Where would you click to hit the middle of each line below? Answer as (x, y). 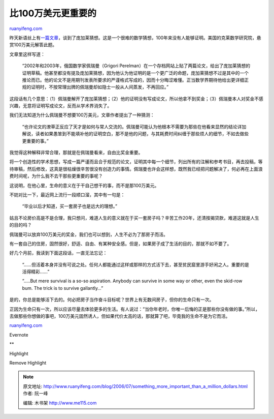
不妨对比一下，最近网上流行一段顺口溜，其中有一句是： (67, 194)
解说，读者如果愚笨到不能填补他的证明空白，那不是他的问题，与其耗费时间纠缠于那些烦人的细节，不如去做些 (135, 134)
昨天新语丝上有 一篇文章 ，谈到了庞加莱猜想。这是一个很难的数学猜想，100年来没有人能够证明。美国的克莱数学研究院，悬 (135, 38)
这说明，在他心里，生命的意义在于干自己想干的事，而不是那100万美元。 (84, 185)
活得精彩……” (36, 272)
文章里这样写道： (27, 54)
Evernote (19, 335)
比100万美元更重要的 (53, 13)
